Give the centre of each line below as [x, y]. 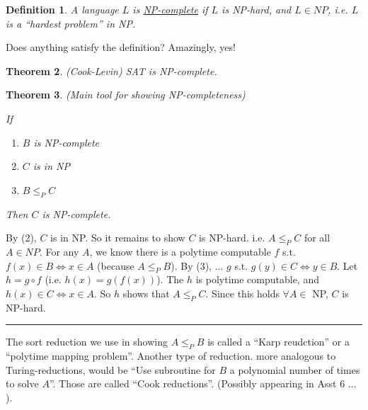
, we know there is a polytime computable [180, 251]
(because [116, 265]
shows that [146, 293]
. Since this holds [242, 293]
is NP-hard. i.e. [232, 238]
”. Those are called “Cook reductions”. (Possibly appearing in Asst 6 [197, 383]
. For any [59, 251]
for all [317, 238]
